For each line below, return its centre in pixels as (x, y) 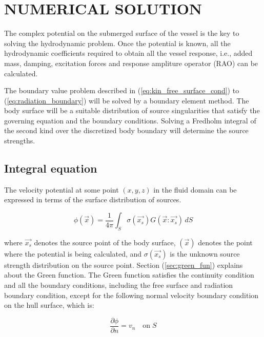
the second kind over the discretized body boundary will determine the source (126, 130)
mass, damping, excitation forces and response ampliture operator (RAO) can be (131, 63)
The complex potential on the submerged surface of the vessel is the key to (122, 33)
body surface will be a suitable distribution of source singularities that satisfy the (132, 110)
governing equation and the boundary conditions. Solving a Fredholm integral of (130, 120)
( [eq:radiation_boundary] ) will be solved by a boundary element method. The (127, 100)
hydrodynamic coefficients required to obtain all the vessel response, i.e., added (128, 53)
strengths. (20, 141)
